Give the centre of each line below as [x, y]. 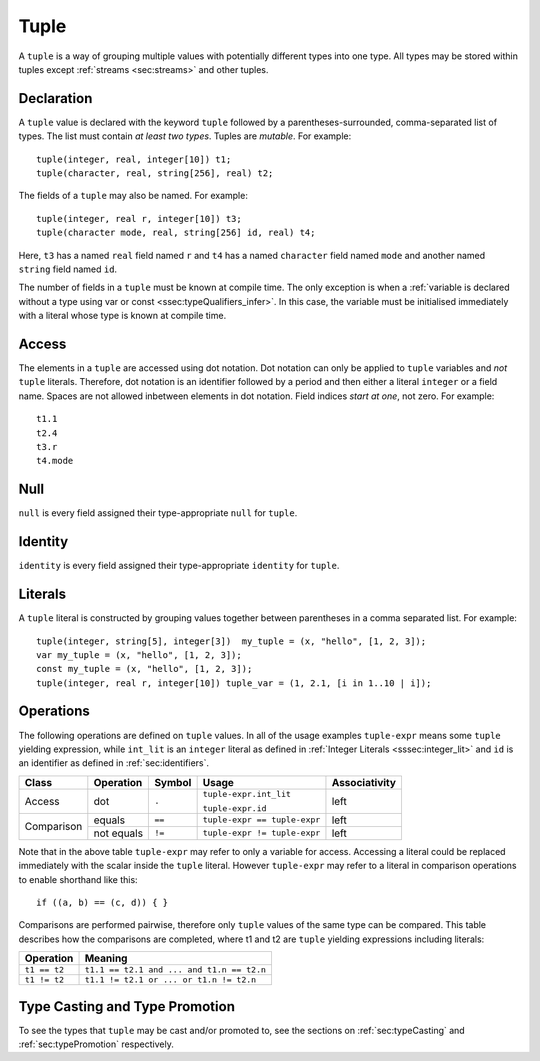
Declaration [55, 98]
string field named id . [68, 269]
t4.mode [55, 461]
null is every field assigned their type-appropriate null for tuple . [158, 513]
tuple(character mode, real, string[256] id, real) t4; [176, 233]
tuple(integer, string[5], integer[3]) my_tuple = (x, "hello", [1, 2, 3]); [231, 641]
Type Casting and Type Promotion [126, 1006]
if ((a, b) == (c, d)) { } [102, 902]
